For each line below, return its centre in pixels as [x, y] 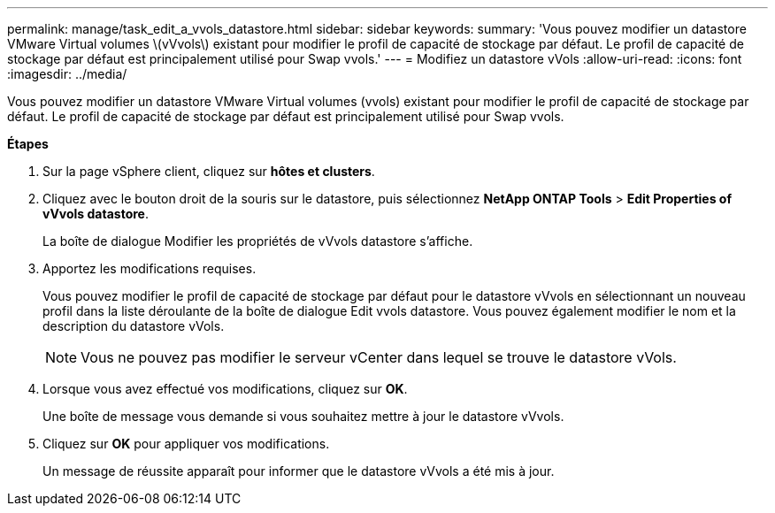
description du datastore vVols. [134, 326]
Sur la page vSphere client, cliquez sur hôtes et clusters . [209, 171]
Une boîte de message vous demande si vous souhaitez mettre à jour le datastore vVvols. [303, 416]
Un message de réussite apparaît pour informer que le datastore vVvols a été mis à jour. [299, 471]
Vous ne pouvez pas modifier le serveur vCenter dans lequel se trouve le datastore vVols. [379, 357]
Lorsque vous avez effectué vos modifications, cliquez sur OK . [225, 389]
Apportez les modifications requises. [150, 268]
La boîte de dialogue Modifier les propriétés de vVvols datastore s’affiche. [258, 241]
